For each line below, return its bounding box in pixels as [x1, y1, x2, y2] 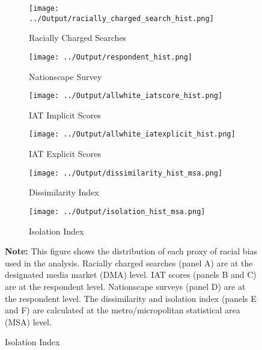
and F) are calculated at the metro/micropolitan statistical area [5, 304, 240, 316]
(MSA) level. [5, 315, 52, 328]
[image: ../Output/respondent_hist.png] [29, 52, 193, 61]
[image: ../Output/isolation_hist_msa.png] [29, 207, 206, 216]
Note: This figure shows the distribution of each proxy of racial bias [5, 245, 258, 257]
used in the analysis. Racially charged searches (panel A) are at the [5, 256, 253, 269]
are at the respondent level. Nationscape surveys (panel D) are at [5, 280, 246, 292]
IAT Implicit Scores [29, 108, 101, 121]
